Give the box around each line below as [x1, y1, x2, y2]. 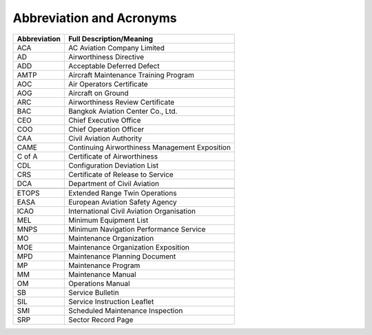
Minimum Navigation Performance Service [68, 224, 206, 234]
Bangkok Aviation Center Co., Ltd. [68, 106, 178, 116]
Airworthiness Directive [68, 52, 145, 61]
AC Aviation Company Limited [68, 43, 165, 52]
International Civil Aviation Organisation [68, 206, 196, 216]
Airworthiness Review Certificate [68, 97, 175, 107]
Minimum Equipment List [68, 215, 149, 225]
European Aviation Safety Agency [68, 197, 177, 207]
